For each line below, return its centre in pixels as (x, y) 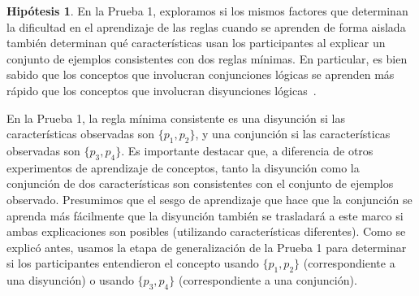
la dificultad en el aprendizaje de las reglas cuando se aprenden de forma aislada (206, 26)
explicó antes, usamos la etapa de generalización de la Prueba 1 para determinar (207, 247)
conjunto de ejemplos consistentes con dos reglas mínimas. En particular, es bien (207, 58)
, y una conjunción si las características (293, 134)
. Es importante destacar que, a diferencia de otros (247, 150)
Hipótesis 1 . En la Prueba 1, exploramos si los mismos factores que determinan (207, 11)
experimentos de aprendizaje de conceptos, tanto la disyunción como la (183, 167)
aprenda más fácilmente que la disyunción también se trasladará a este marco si (205, 215)
